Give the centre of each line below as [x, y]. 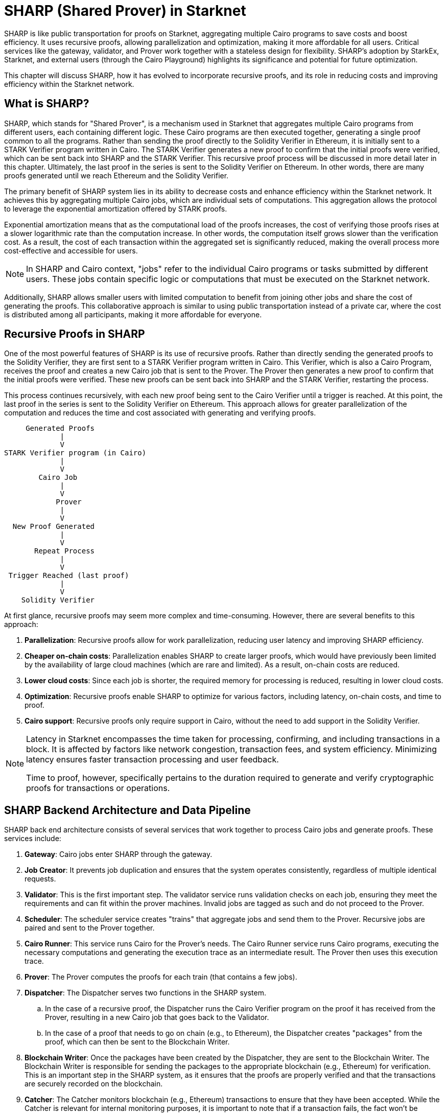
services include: [33, 839]
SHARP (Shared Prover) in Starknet [125, 11]
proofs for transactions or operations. [98, 788]
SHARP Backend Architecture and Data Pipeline [127, 810]
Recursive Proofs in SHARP [75, 334]
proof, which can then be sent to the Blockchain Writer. [137, 1042]
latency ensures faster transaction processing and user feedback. [152, 760]
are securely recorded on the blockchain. [94, 1084]
